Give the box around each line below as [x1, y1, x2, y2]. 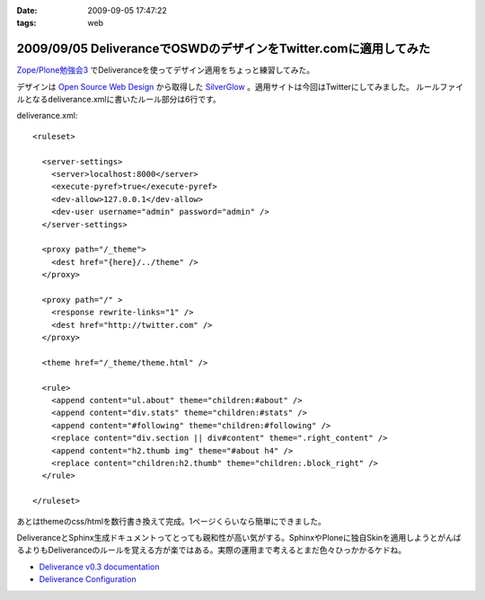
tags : [16, 18, 37, 29]
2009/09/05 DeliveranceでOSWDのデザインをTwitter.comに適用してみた [16, 41, 431, 57]
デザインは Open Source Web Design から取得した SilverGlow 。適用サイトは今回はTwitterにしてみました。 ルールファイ [16, 81, 464, 92]
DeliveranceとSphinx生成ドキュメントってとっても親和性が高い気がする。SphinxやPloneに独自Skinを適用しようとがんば [16, 532, 462, 543]
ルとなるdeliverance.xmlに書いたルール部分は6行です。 [16, 94, 222, 105]
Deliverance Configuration [39, 574, 137, 585]
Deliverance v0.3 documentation [39, 561, 160, 572]
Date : [16, 5, 38, 15]
